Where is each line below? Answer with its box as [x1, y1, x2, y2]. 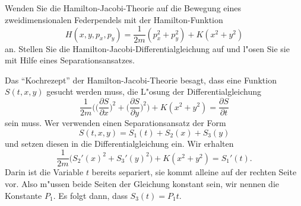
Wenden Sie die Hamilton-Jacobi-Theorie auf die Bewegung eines [5, 2, 241, 14]
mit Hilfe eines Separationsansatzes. [5, 54, 135, 66]
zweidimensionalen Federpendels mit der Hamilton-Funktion [5, 13, 223, 25]
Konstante [5, 189, 42, 201]
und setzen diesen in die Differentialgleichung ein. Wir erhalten [5, 137, 234, 149]
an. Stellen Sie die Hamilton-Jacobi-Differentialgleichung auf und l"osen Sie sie [5, 42, 290, 54]
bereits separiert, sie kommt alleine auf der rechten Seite [91, 166, 297, 178]
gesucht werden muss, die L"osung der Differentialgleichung [46, 85, 262, 98]
